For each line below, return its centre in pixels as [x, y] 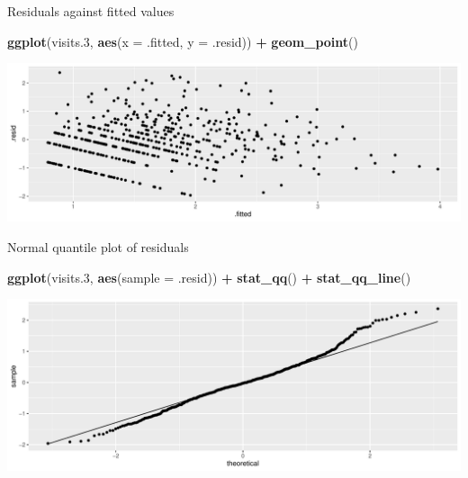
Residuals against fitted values [91, 11]
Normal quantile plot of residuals [98, 246]
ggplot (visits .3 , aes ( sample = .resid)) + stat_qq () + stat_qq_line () [209, 277]
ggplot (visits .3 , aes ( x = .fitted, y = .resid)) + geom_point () [183, 41]
